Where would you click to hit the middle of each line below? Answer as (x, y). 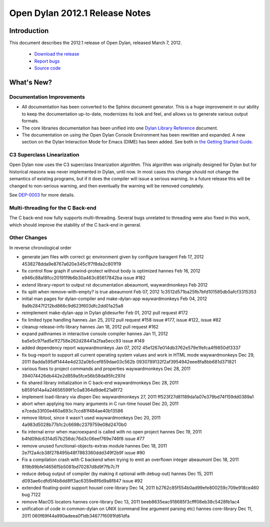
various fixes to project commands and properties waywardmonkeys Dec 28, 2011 (106, 369)
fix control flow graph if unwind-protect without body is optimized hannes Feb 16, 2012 (111, 270)
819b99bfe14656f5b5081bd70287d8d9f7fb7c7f (70, 466)
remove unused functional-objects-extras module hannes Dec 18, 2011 (94, 445)
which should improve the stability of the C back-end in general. (75, 224)
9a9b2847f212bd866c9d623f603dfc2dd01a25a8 (72, 305)
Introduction (29, 31)
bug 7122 (31, 494)
